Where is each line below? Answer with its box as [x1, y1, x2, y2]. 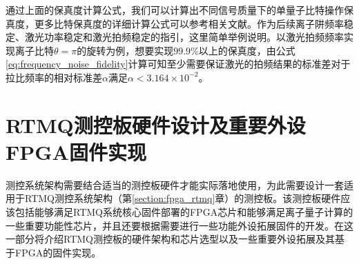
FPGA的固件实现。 [14, 245, 101, 259]
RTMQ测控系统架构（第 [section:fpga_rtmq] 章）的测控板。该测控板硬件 [24, 191, 341, 205]
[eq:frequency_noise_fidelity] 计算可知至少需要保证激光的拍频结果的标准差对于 [6, 57, 351, 71]
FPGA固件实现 [6, 137, 146, 165]
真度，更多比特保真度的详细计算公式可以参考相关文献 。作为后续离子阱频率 [6, 16, 344, 30]
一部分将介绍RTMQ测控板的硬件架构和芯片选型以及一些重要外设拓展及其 [6, 232, 335, 246]
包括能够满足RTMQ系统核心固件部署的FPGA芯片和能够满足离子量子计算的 [14, 205, 353, 219]
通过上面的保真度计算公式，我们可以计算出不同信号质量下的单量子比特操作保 [6, 3, 353, 17]
